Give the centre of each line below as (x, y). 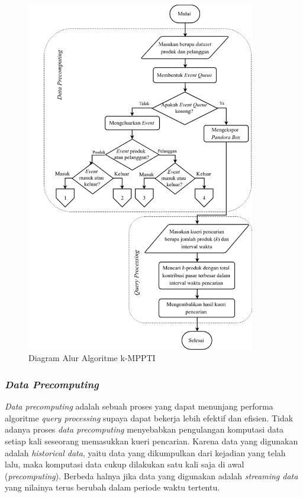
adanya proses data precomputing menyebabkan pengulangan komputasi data (144, 429)
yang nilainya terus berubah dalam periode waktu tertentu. (112, 487)
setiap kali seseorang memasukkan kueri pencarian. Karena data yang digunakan (151, 441)
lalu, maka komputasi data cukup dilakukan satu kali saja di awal (125, 464)
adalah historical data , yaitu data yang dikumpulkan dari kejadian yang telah (145, 452)
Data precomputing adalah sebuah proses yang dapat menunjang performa (139, 406)
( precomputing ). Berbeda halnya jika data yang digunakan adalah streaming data (151, 475)
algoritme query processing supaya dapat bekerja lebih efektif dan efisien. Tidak (149, 418)
